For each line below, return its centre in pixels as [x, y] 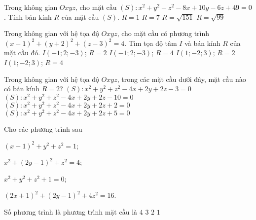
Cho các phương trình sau [43, 128]
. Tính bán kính [28, 17]
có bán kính [22, 89]
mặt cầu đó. [22, 53]
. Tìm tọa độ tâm [151, 43]
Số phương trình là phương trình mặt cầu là [71, 211]
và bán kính [202, 43]
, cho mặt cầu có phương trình [163, 33]
